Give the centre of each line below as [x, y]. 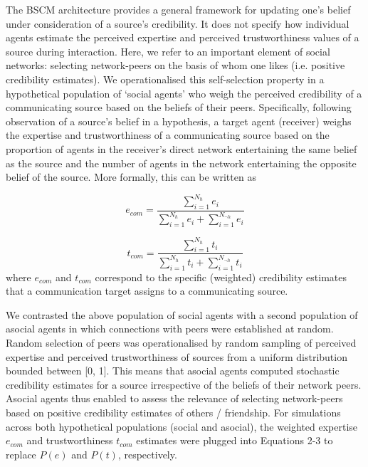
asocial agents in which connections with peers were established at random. [170, 329]
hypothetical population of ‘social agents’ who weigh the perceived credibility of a [184, 93]
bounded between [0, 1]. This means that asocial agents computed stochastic [173, 371]
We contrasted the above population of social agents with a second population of [182, 314]
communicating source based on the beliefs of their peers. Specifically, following [179, 107]
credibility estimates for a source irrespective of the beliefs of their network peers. [184, 384]
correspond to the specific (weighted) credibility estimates [221, 277]
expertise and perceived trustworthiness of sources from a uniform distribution [177, 356]
